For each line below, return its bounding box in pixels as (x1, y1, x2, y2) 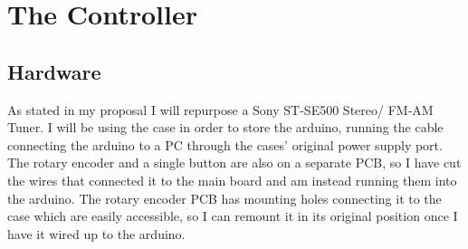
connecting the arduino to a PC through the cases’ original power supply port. (7, 135, 443, 154)
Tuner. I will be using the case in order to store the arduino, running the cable (7, 118, 444, 137)
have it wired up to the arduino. (7, 224, 186, 243)
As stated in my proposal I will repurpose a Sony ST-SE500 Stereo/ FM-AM (7, 100, 434, 119)
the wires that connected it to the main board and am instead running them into (7, 170, 457, 189)
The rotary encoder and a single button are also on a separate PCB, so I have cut (7, 153, 462, 172)
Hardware (7, 57, 101, 85)
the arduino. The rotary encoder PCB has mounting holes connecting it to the (7, 188, 442, 207)
